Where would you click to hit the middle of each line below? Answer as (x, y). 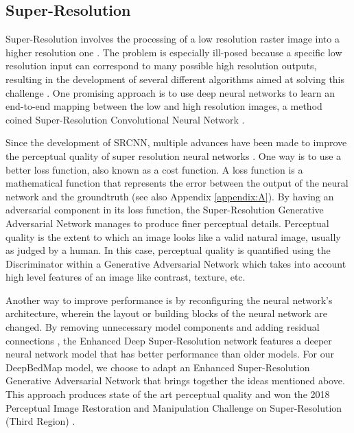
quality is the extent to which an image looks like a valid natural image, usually (173, 236)
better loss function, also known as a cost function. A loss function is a (154, 169)
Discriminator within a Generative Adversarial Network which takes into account (176, 263)
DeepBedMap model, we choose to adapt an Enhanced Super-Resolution (158, 367)
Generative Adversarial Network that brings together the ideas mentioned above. (175, 381)
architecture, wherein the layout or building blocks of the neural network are (166, 313)
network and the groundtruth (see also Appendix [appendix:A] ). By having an (170, 196)
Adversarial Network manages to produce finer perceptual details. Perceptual (167, 223)
